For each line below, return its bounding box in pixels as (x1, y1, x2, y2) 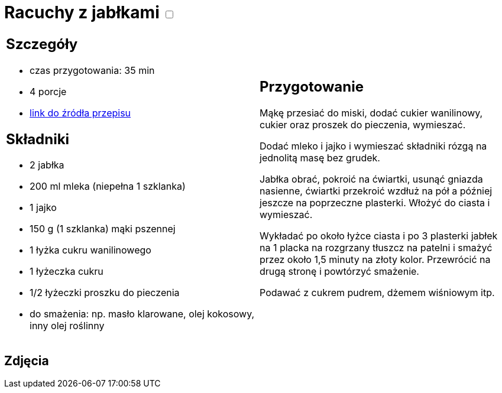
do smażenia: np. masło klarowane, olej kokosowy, (30, 308, 255, 320)
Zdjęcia (4, 353, 49, 368)
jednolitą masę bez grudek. (260, 152, 380, 164)
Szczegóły (6, 35, 78, 53)
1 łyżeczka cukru (30, 265, 103, 278)
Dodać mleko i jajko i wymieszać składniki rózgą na (260, 140, 487, 152)
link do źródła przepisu (30, 106, 131, 119)
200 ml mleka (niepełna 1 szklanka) (30, 180, 186, 193)
